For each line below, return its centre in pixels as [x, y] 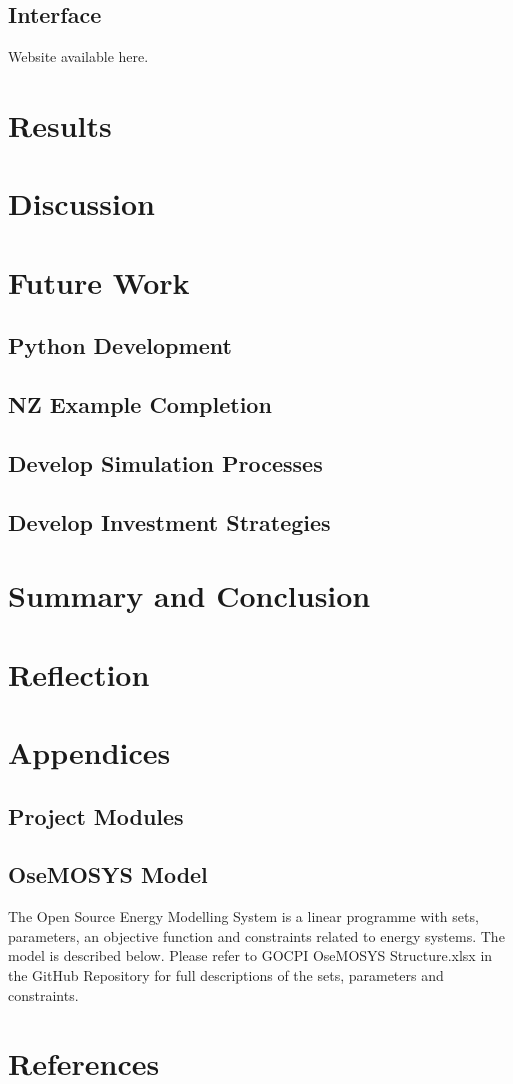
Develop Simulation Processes [165, 462]
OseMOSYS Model [108, 874]
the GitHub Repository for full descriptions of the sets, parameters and [226, 974]
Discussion [81, 203]
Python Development [120, 345]
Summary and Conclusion [189, 595]
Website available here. [78, 56]
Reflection [79, 673]
